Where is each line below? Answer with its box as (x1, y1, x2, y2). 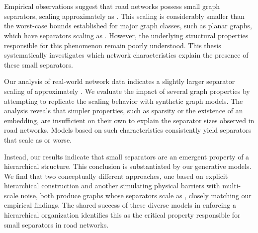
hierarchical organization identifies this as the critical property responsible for (4, 210, 241, 220)
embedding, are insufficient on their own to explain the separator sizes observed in (4, 115, 255, 125)
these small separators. (4, 59, 73, 70)
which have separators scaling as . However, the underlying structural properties (4, 30, 249, 40)
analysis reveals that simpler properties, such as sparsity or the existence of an (4, 105, 243, 116)
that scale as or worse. (4, 134, 72, 145)
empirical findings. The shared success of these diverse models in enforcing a (4, 200, 237, 210)
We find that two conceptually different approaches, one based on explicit (4, 170, 228, 181)
